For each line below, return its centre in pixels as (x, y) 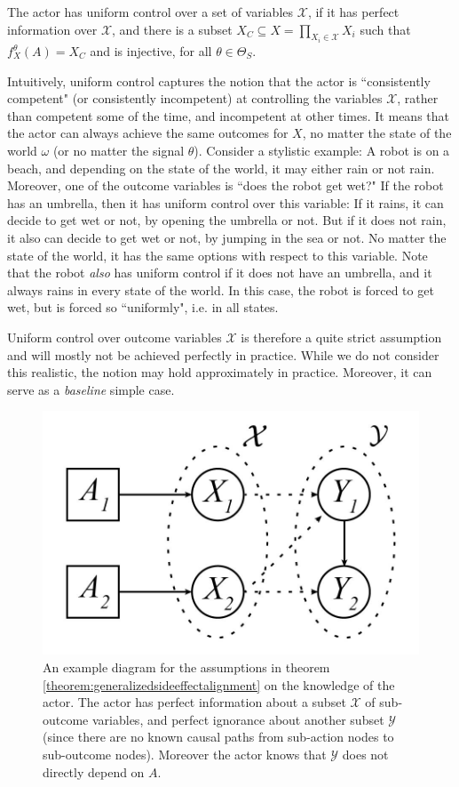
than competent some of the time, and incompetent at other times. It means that (228, 115)
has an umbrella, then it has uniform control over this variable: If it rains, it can (226, 202)
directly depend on (94, 771)
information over (52, 29)
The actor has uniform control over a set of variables (150, 12)
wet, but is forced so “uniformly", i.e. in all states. (143, 307)
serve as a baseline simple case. (91, 389)
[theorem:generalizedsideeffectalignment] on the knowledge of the (219, 684)
